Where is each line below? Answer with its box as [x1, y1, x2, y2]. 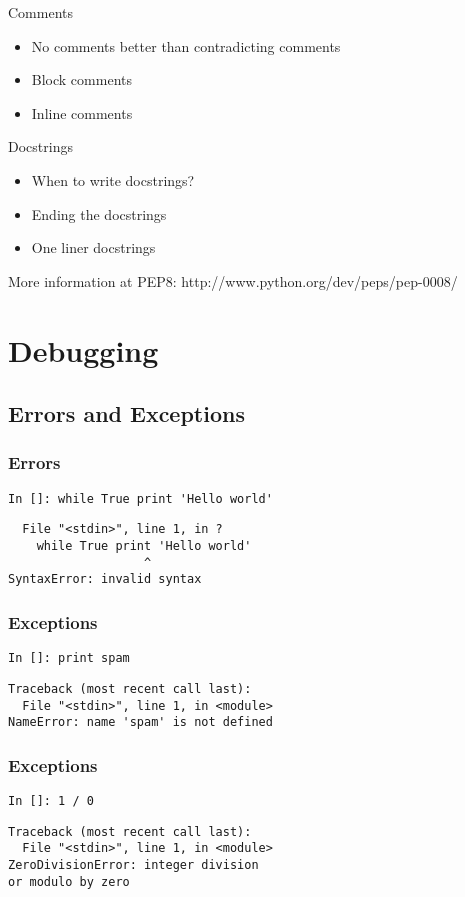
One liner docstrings [31, 237, 156, 258]
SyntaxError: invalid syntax [8, 572, 202, 587]
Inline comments [31, 102, 133, 123]
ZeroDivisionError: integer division [8, 858, 259, 873]
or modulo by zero [8, 874, 130, 889]
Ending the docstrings [31, 203, 167, 224]
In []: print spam [8, 651, 130, 666]
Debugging [8, 329, 159, 370]
